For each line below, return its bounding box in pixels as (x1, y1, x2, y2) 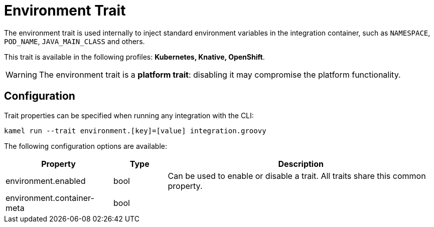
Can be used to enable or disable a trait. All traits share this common (168, 170, 426, 181)
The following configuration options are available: (4, 141, 168, 150)
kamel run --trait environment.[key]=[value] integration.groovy (4, 126, 266, 135)
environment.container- (6, 192, 94, 203)
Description (278, 158, 324, 169)
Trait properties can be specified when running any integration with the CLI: (4, 111, 254, 120)
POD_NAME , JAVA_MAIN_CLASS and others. (4, 37, 145, 46)
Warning (6, 69, 37, 80)
